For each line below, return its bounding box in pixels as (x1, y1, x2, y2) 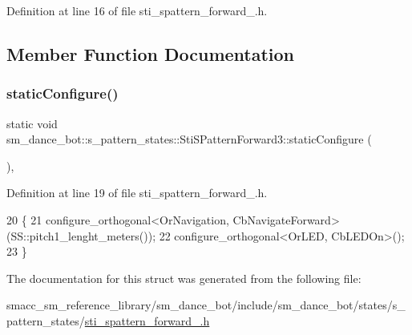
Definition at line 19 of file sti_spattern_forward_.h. (6, 184, 268, 201)
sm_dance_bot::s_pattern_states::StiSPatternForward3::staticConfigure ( (6, 131, 372, 147)
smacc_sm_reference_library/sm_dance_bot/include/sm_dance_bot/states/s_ (6, 297, 406, 313)
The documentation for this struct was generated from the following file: (6, 269, 362, 286)
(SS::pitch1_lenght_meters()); (6, 227, 156, 244)
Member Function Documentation (6, 41, 295, 66)
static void (6, 115, 58, 131)
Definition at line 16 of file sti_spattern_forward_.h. (6, 2, 268, 18)
